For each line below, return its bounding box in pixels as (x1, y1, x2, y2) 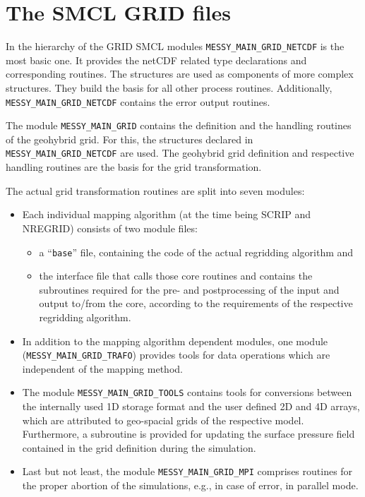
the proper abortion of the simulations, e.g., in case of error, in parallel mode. (22, 478, 359, 493)
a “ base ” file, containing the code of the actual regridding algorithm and (39, 244, 354, 259)
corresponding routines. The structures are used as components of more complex (6, 66, 354, 81)
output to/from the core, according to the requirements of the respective (39, 296, 353, 311)
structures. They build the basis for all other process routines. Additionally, (6, 80, 333, 95)
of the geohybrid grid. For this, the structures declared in (6, 131, 253, 146)
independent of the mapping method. (22, 361, 183, 376)
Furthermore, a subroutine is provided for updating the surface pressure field (22, 426, 355, 441)
